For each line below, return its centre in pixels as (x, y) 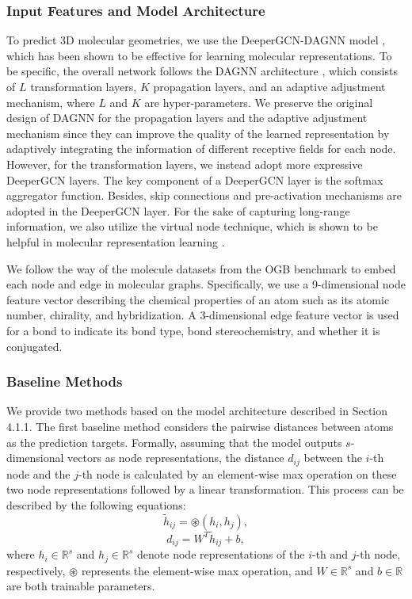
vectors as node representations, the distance (176, 458)
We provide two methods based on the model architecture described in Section (197, 411)
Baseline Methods (65, 382)
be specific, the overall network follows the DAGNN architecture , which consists (202, 71)
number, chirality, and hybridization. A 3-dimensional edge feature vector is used (203, 315)
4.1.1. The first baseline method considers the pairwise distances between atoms (200, 426)
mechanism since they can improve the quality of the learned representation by (198, 133)
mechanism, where (51, 102)
